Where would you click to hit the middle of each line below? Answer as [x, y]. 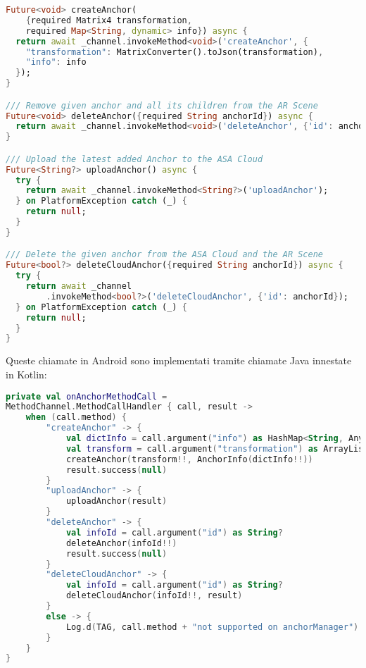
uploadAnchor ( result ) [116, 501]
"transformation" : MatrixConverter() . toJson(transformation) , [175, 52]
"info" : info [56, 62]
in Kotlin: [26, 374]
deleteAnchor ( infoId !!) [121, 543]
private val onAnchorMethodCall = [87, 396]
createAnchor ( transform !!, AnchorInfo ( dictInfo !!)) [189, 459]
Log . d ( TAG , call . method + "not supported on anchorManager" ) [212, 627]
